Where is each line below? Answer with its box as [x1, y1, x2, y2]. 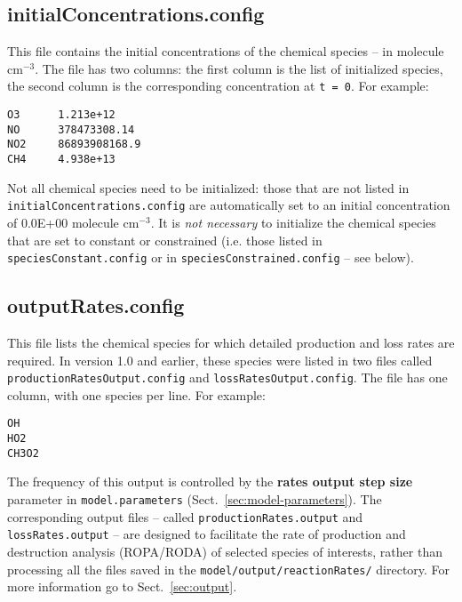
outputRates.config [7, 292, 185, 319]
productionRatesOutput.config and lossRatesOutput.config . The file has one [7, 368, 448, 387]
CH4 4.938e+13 [7, 153, 115, 166]
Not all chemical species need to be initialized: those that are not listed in [7, 178, 410, 197]
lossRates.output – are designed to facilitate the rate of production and [7, 525, 406, 543]
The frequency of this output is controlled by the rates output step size [7, 472, 413, 491]
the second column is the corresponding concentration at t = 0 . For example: [7, 76, 429, 95]
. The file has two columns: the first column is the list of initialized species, [35, 59, 443, 77]
